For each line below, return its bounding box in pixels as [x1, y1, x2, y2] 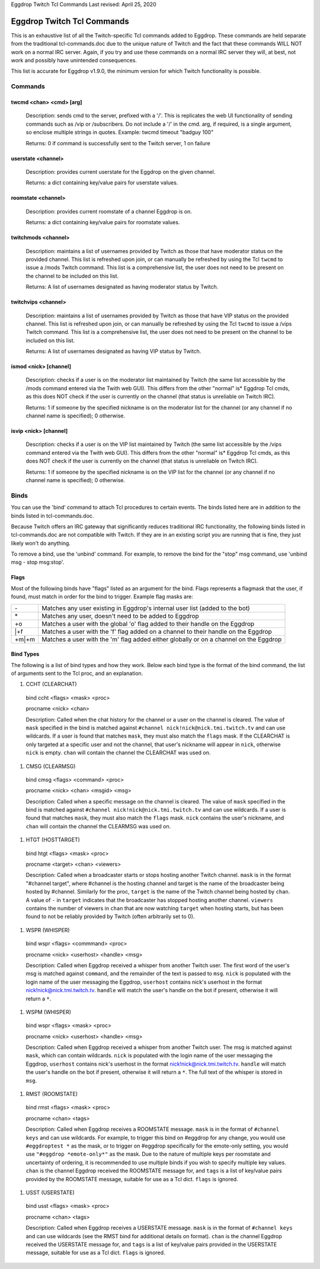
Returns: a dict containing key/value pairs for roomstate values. [25, 219, 180, 226]
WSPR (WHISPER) [25, 926, 71, 933]
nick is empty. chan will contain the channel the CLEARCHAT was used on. [25, 749, 211, 756]
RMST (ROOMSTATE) [25, 1091, 78, 1098]
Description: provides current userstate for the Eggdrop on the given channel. [25, 168, 216, 175]
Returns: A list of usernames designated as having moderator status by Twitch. [25, 283, 219, 291]
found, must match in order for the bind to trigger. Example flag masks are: [11, 593, 194, 600]
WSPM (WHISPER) [25, 1008, 71, 1015]
